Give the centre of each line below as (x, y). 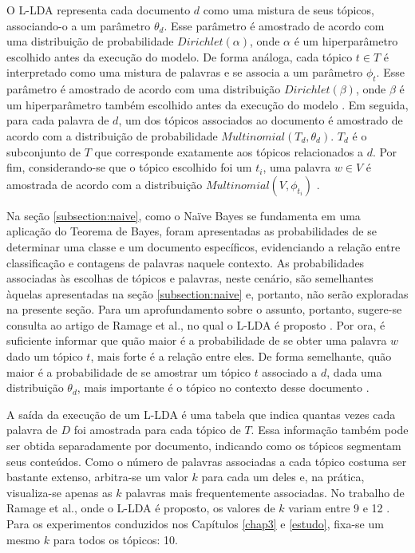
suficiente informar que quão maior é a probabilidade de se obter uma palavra (197, 340)
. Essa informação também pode (330, 430)
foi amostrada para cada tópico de (157, 430)
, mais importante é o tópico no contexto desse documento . (223, 387)
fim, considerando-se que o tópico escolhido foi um (129, 167)
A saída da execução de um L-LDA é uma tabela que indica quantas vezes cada (201, 414)
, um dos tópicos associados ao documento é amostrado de (261, 120)
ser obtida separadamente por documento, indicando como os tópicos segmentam (204, 446)
